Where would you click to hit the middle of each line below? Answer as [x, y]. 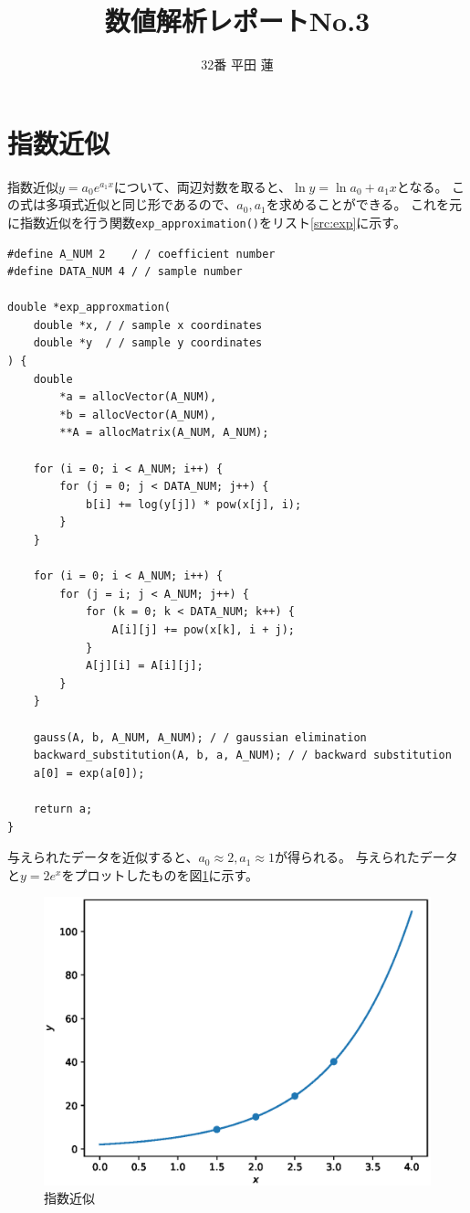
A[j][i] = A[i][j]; [144, 666]
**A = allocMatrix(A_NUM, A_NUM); [164, 433]
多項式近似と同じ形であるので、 [141, 204]
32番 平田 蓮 [237, 64]
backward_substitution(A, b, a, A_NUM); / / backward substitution [242, 755]
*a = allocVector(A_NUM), [138, 397]
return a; [63, 809]
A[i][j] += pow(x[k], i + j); [203, 629]
